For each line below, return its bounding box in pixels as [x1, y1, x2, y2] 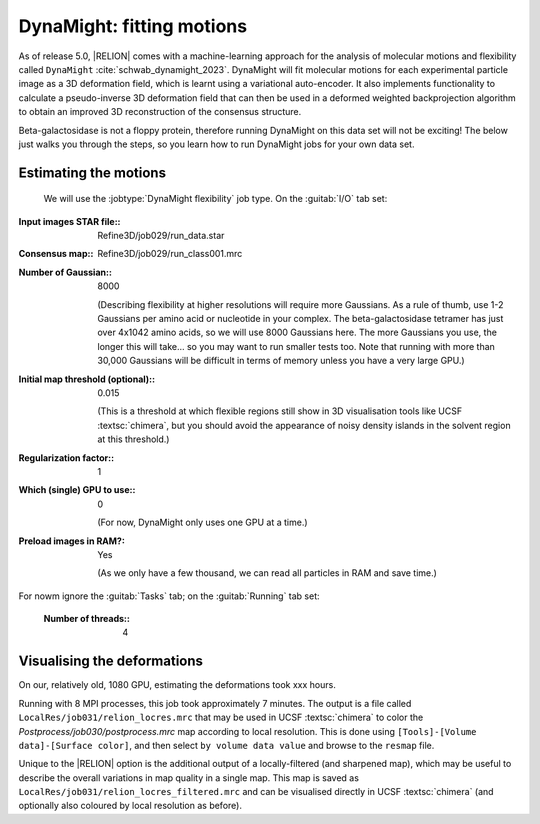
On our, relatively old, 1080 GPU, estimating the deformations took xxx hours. [18, 679, 337, 691]
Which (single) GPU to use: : [18, 484, 136, 496]
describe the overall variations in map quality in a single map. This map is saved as [18, 771, 360, 784]
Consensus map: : [18, 248, 94, 260]
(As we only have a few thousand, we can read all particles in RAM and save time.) [97, 567, 437, 579]
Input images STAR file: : [18, 215, 121, 227]
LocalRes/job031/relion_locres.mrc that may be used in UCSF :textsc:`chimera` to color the [18, 711, 424, 724]
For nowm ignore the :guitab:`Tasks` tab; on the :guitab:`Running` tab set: [18, 590, 320, 602]
